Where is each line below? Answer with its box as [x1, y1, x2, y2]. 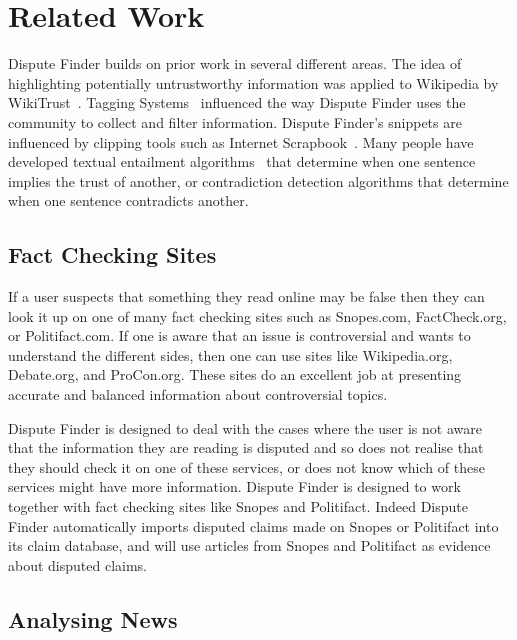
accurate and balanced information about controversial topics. [8, 384, 388, 405]
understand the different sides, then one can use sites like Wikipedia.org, [8, 344, 453, 365]
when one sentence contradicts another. [8, 190, 249, 211]
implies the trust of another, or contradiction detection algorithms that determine [8, 170, 509, 191]
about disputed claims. [8, 554, 148, 575]
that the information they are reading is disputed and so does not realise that [8, 437, 484, 458]
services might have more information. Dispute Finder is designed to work [8, 476, 461, 497]
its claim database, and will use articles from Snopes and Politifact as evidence [8, 535, 491, 556]
